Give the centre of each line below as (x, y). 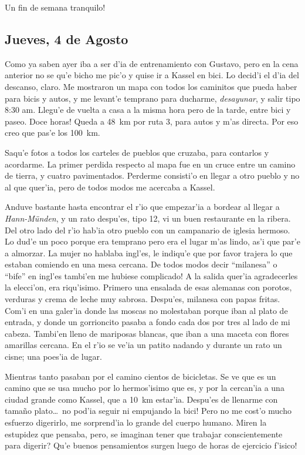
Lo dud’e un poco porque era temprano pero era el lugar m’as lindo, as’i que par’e (152, 241)
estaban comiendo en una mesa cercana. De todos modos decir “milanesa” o (141, 264)
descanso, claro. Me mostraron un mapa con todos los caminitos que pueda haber (151, 86)
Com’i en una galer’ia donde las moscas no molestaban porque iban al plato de (146, 310)
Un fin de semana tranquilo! (55, 7)
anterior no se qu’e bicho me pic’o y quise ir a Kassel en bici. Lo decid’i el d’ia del (152, 75)
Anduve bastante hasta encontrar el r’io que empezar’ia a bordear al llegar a (142, 207)
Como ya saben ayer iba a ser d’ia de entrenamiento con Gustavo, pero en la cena (152, 63)
